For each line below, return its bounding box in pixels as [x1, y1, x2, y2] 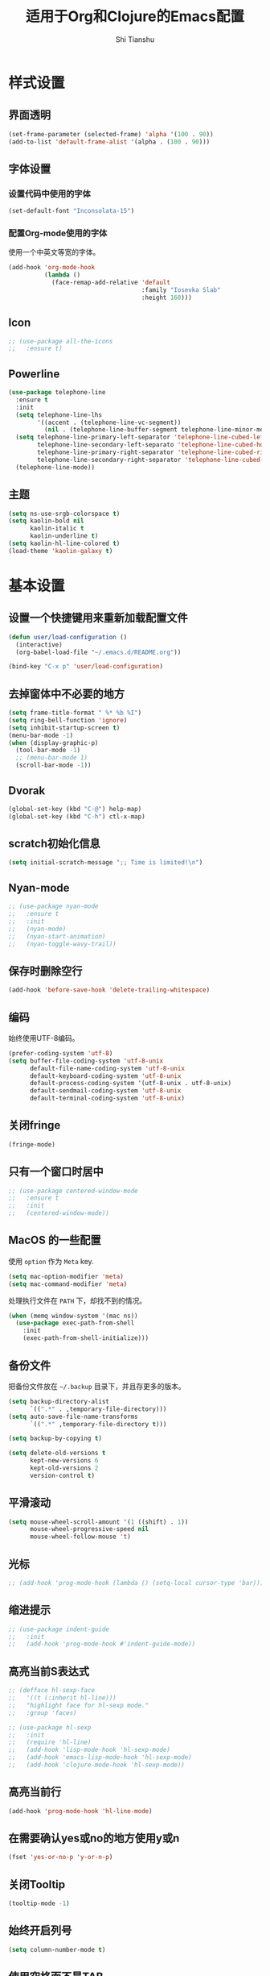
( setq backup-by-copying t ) [8, 1434, 103, 1443]
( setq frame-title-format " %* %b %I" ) [8, 709, 142, 718]
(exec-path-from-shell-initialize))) [22, 1334, 149, 1342]
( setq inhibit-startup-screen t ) [8, 723, 121, 732]
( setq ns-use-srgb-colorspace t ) [8, 510, 121, 518]
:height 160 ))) [141, 293, 193, 302]
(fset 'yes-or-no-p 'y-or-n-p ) [8, 1853, 113, 1862]
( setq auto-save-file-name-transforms [8, 1412, 138, 1421]
